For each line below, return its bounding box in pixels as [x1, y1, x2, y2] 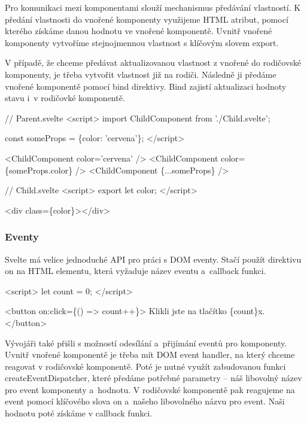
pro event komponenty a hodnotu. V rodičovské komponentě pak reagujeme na [5, 383, 295, 395]
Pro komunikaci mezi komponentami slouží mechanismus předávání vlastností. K [5, 1, 301, 13]
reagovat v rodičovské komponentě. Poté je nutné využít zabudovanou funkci [5, 360, 286, 372]
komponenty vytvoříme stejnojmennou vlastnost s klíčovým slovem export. [5, 36, 279, 48]
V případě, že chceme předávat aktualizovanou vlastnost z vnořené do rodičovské [5, 56, 302, 69]
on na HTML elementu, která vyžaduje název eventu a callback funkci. [5, 264, 266, 277]
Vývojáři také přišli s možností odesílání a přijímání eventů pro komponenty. [5, 336, 287, 349]
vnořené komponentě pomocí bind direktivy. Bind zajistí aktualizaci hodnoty [5, 80, 287, 92]
